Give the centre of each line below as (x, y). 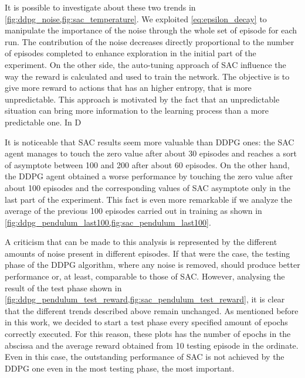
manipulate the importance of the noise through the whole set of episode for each (151, 30)
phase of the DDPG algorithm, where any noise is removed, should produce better (152, 265)
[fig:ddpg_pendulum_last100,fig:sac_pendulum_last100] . (108, 222)
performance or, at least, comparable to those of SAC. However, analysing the (145, 276)
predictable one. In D (43, 122)
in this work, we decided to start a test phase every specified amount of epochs (146, 322)
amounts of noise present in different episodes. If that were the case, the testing (148, 253)
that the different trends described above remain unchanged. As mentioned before (152, 310)
